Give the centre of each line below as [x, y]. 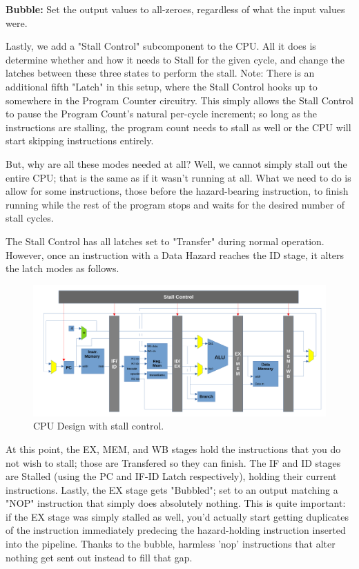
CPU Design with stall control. [99, 426]
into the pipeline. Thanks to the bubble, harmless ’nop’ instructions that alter [171, 544]
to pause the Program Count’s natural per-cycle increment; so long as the [162, 114]
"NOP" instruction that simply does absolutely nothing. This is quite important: [176, 503]
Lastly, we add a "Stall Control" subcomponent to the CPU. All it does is [161, 46]
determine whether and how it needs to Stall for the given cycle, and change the [175, 59]
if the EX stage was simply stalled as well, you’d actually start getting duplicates [177, 516]
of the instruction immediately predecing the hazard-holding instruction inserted [176, 530]
